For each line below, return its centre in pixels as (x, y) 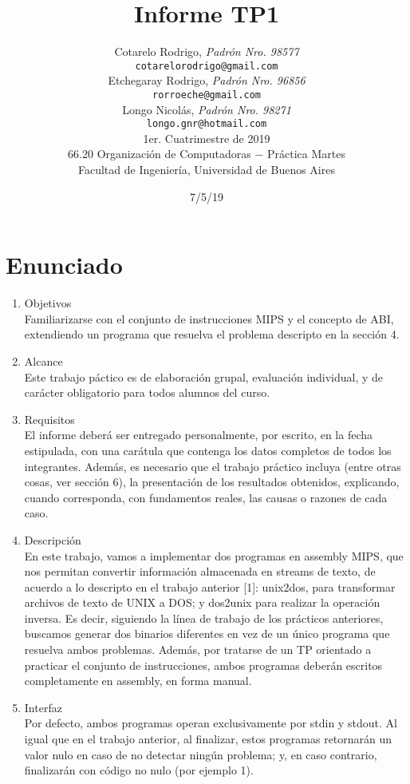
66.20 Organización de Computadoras (160, 154)
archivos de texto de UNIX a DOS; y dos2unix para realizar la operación (202, 602)
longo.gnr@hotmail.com (207, 124)
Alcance (43, 360)
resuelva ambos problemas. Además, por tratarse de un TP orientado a (198, 649)
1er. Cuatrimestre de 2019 (207, 138)
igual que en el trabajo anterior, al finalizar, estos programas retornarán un (208, 739)
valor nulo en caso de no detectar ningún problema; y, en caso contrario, (201, 754)
